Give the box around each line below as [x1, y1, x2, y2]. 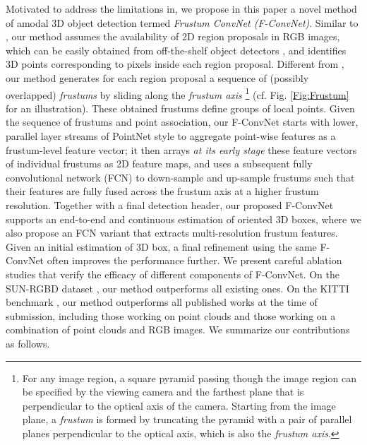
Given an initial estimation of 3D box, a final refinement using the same [6, 239, 317, 254]
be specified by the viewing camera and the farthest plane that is [22, 384, 304, 399]
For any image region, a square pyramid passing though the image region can [22, 370, 356, 385]
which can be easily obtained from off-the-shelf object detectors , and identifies [6, 42, 347, 57]
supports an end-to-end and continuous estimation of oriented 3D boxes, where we [6, 211, 361, 226]
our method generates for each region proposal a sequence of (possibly [6, 70, 309, 85]
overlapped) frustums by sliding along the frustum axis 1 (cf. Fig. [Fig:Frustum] [6, 85, 349, 102]
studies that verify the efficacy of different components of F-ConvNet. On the [6, 266, 339, 281]
